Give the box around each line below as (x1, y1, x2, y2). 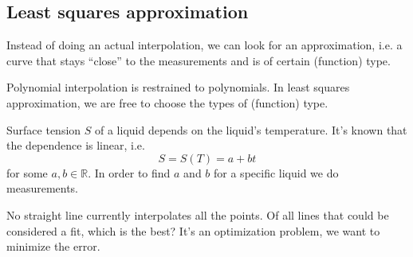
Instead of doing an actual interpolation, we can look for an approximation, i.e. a (6, 37, 403, 53)
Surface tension (6, 121, 81, 138)
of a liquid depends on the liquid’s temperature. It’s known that (94, 121, 407, 138)
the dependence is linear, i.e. (6, 137, 145, 154)
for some (6, 164, 48, 181)
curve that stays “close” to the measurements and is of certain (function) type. (6, 52, 391, 68)
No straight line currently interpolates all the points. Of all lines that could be (6, 206, 389, 223)
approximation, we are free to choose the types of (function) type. (6, 94, 328, 111)
